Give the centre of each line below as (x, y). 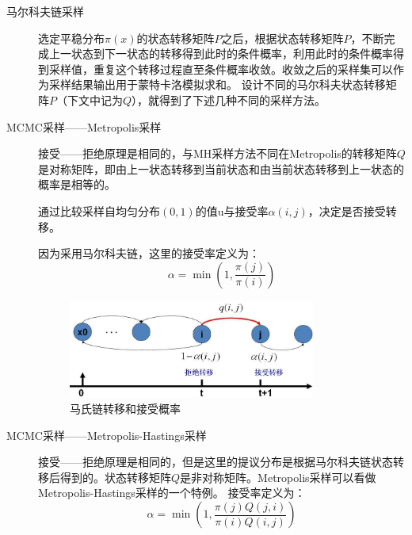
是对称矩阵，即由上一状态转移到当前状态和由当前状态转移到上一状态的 (221, 168)
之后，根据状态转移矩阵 (282, 38)
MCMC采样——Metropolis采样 (84, 126)
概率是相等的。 (77, 184)
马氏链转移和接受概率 (125, 409)
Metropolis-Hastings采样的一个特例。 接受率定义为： (172, 493)
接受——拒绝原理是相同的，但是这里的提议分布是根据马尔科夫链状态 (216, 462)
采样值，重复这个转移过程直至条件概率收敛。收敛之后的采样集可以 (221, 69)
